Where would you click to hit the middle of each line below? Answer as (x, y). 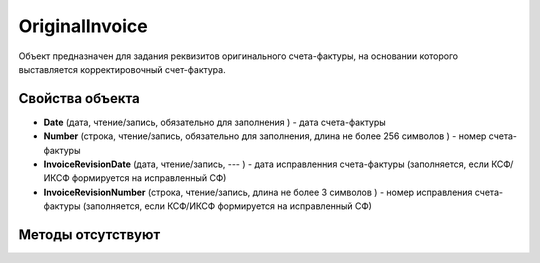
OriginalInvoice (83, 26)
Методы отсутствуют (89, 234)
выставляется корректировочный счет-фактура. (122, 69)
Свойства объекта (79, 98)
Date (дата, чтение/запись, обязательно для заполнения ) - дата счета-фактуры (215, 122)
